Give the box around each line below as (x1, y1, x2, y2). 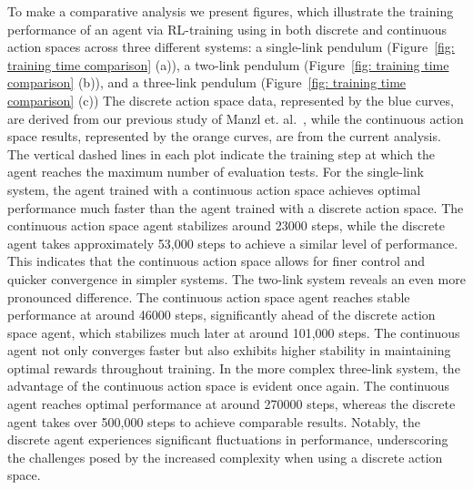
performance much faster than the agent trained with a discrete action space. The (7, 198, 464, 217)
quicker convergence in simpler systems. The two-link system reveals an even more (7, 269, 466, 288)
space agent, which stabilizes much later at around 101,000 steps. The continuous (7, 322, 460, 342)
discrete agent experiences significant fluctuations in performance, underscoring (7, 430, 448, 449)
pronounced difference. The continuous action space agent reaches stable (7, 287, 410, 306)
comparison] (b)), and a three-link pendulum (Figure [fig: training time (7, 73, 407, 92)
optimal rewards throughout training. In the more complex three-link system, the (7, 358, 460, 377)
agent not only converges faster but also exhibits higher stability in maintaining (7, 341, 451, 360)
